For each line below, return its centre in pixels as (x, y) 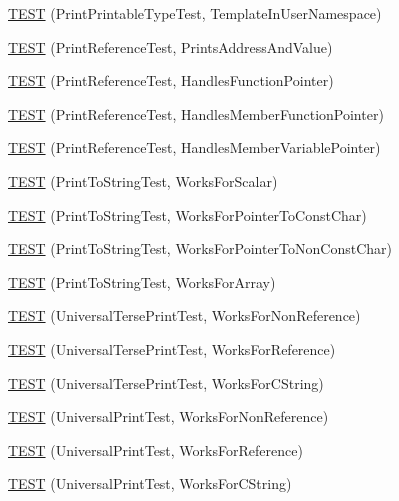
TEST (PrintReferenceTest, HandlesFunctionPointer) (171, 80)
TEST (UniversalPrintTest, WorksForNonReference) (168, 416)
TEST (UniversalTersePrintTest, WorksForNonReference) (184, 315)
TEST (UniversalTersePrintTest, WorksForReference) (172, 348)
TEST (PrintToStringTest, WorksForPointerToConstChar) (187, 214)
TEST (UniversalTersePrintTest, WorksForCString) (166, 382)
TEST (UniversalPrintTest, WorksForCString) (150, 483)
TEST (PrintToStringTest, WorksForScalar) (143, 180)
